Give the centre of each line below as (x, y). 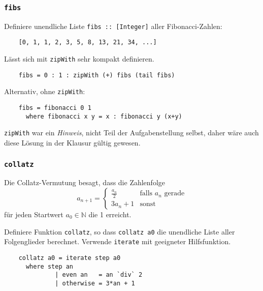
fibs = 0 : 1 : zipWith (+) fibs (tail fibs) (97, 75)
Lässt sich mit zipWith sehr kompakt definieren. (79, 59)
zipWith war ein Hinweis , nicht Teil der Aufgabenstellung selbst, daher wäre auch (131, 133)
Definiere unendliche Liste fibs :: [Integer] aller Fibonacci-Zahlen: (113, 26)
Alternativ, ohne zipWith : (45, 91)
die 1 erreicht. (110, 214)
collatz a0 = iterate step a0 (70, 258)
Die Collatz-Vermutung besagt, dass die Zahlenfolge (85, 182)
